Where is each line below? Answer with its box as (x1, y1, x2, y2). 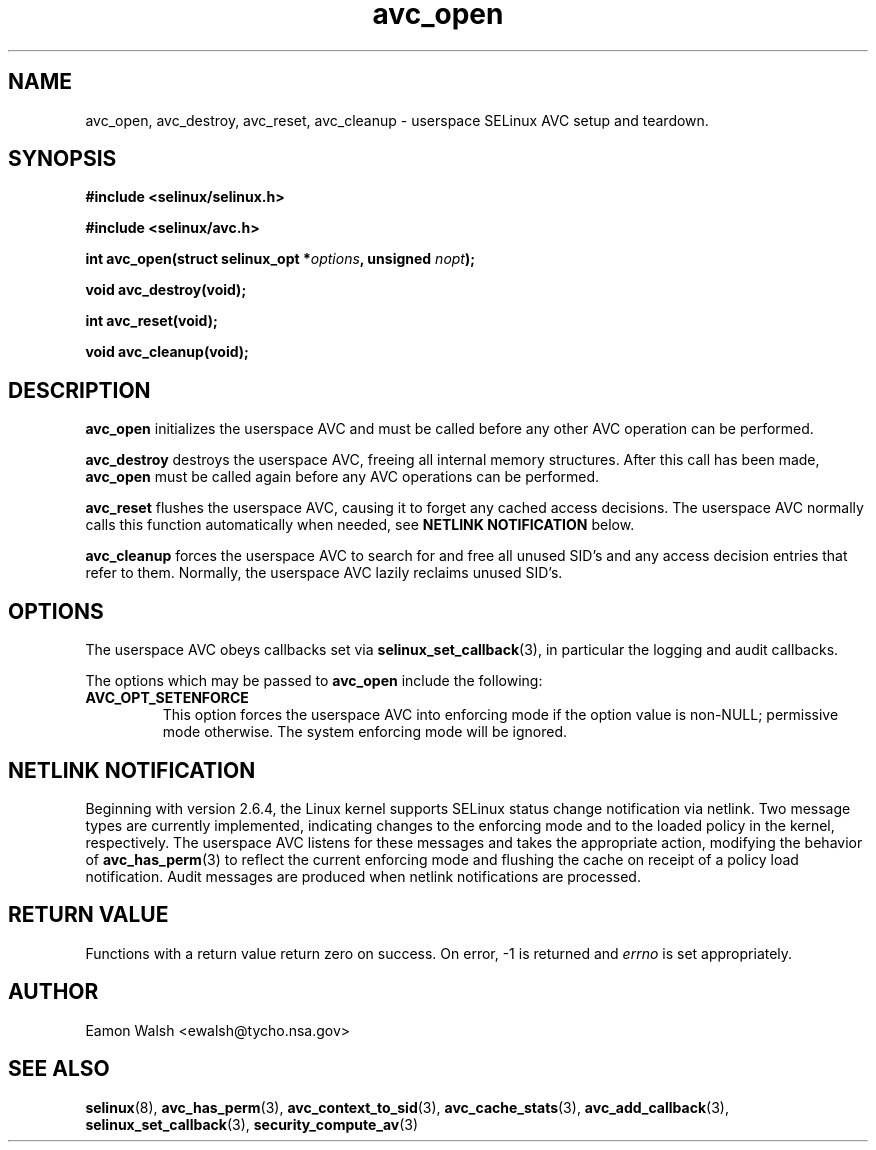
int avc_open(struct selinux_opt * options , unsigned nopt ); (85, 250, 476, 268)
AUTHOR (8, 979, 99, 1005)
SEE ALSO (8, 1056, 110, 1082)
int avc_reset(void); (85, 312, 218, 330)
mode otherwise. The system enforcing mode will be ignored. (162, 723, 568, 741)
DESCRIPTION (8, 377, 151, 403)
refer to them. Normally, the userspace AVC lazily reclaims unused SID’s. (85, 564, 563, 582)
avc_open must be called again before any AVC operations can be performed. (85, 468, 600, 486)
